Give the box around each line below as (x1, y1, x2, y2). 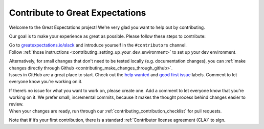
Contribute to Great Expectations (9, 7, 146, 18)
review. (9, 101, 24, 107)
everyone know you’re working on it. (9, 79, 83, 85)
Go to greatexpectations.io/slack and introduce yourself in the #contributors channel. (9, 42, 187, 48)
